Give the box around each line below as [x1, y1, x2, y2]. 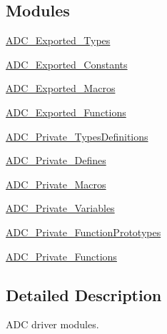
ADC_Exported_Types [6, 33, 111, 48]
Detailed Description [6, 283, 162, 305]
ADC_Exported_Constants [6, 56, 128, 71]
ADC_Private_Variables [6, 201, 115, 216]
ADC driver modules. [6, 317, 99, 332]
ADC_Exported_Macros [6, 81, 116, 96]
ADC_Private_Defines [6, 153, 106, 168]
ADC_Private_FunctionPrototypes [6, 224, 161, 239]
